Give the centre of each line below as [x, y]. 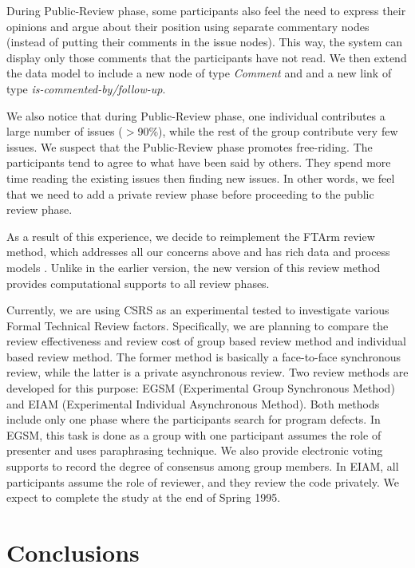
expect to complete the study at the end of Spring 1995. [144, 497]
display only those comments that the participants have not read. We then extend [207, 57]
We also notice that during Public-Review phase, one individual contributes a [196, 115]
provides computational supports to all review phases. [138, 283]
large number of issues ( [65, 131]
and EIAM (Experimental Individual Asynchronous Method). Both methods [193, 403]
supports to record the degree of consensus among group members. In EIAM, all [203, 466]
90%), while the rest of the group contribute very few [268, 131]
